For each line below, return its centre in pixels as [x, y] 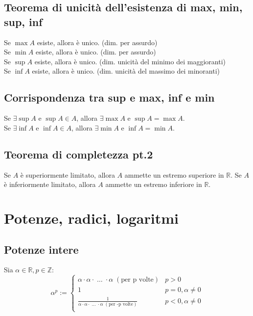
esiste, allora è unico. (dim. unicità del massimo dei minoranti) [126, 71]
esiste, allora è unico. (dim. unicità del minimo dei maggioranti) [130, 61]
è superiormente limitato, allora [68, 174]
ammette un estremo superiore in [174, 174]
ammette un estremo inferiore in [154, 184]
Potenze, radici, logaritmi [92, 218]
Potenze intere [41, 249]
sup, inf [23, 21]
